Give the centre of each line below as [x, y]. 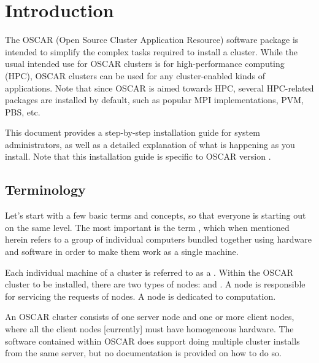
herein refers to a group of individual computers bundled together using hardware [158, 239]
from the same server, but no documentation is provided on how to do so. [143, 353]
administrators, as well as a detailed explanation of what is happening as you [150, 144]
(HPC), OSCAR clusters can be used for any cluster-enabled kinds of [135, 75]
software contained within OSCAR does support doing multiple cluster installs [152, 341]
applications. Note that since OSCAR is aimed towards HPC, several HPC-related [159, 88]
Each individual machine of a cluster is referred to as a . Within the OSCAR [149, 272]
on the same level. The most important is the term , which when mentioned [147, 227]
